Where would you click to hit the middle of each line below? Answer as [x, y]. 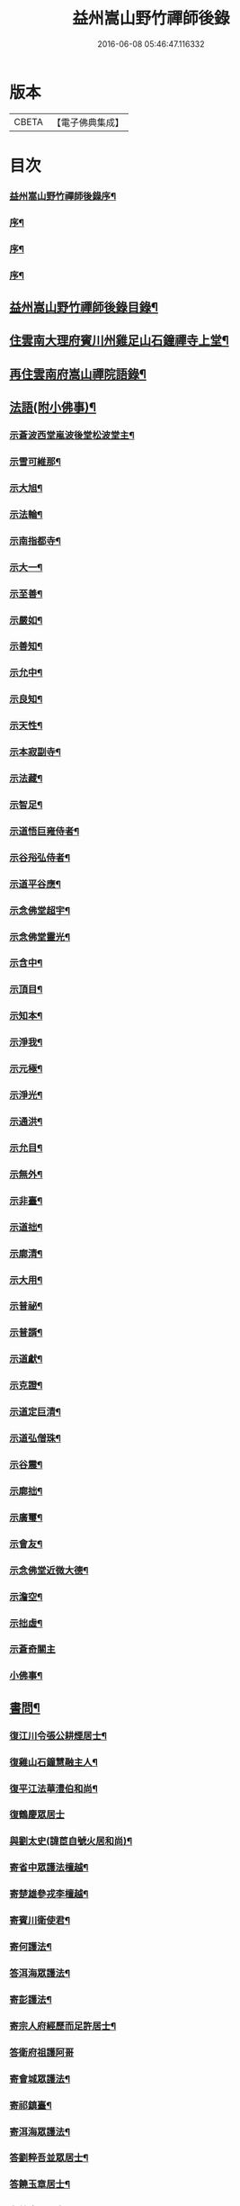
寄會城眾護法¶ [40, 2078]
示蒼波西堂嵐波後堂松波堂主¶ [72, 436]
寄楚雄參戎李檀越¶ [49, 1894]
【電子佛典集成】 [88, 122]
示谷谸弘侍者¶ [40, 858]
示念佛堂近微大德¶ [49, 1570]
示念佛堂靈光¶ [40, 937]
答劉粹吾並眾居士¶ [49, 2158]
